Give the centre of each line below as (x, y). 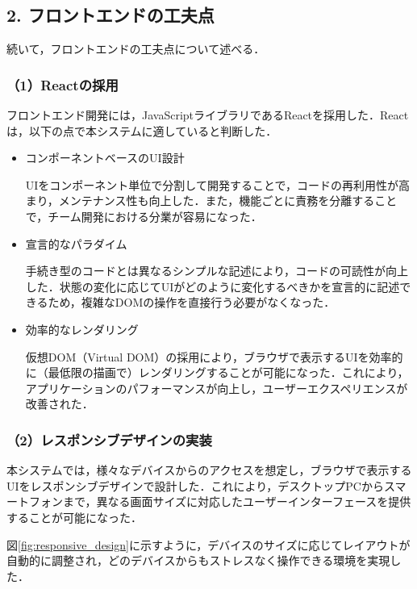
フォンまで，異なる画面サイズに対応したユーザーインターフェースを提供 (220, 501)
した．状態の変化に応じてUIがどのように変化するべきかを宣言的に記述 (213, 286)
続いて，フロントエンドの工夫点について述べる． (136, 49)
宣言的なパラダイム (76, 243)
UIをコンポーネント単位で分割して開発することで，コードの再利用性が (212, 184)
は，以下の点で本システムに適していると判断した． (142, 130)
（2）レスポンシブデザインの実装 (109, 439)
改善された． (59, 404)
